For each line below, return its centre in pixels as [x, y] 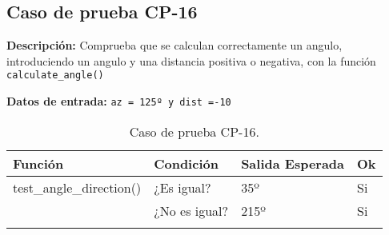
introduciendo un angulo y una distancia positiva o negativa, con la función [191, 60]
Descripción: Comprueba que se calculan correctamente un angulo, [174, 45]
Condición [186, 163]
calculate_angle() [55, 76]
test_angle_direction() [77, 187]
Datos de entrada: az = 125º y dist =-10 [119, 101]
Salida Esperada [293, 163]
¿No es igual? [191, 210]
